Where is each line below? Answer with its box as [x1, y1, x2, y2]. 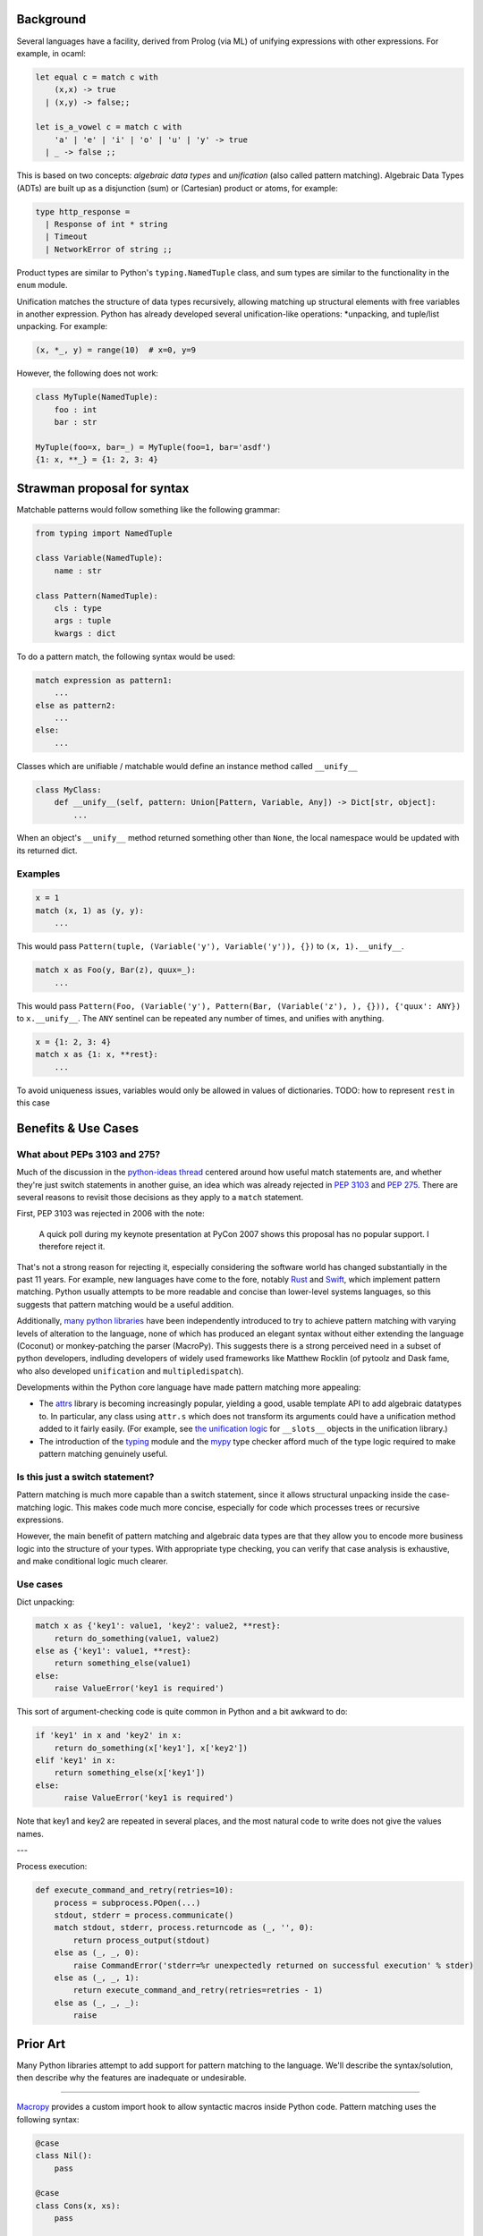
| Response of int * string [45, 219, 168, 229]
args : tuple [54, 615, 112, 626]
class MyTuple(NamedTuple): [35, 392, 158, 402]
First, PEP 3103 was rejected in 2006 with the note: [16, 1208, 205, 1219]
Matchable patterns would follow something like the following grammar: [16, 504, 281, 514]
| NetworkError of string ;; [45, 244, 174, 254]
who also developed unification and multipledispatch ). [16, 1365, 244, 1376]
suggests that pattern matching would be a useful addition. [16, 1299, 234, 1309]
